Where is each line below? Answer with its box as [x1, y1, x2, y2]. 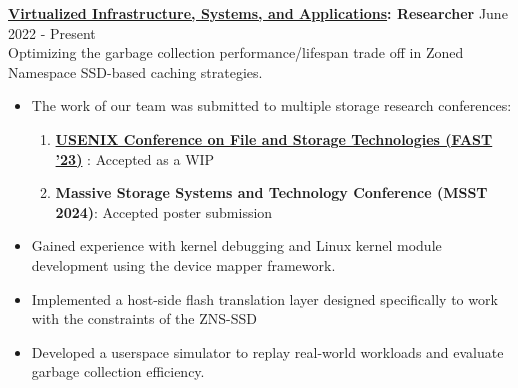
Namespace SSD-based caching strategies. [8, 61, 263, 82]
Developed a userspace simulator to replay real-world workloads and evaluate [31, 341, 504, 362]
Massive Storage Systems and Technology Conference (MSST [55, 182, 488, 203]
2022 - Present [8, 22, 96, 43]
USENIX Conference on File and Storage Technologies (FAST [55, 128, 493, 149]
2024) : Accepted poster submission [55, 201, 273, 222]
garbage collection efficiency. [31, 361, 205, 382]
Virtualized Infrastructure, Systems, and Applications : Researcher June [8, 3, 508, 23]
